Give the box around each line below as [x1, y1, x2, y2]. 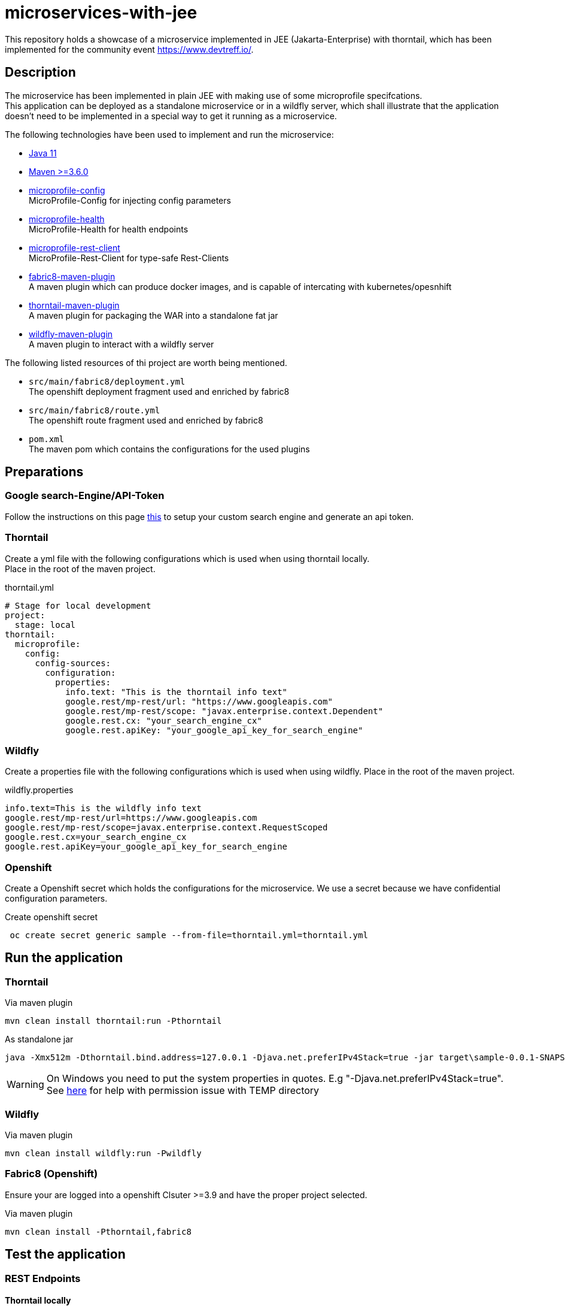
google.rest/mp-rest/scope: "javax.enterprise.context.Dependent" [65, 706, 384, 716]
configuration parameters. [5, 893, 108, 904]
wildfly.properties [5, 785, 74, 796]
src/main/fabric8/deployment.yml [29, 376, 186, 386]
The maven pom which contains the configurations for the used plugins [29, 443, 310, 454]
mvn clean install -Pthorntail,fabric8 [5, 1226, 192, 1237]
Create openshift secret [5, 912, 98, 923]
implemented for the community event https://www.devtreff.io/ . [5, 44, 254, 55]
